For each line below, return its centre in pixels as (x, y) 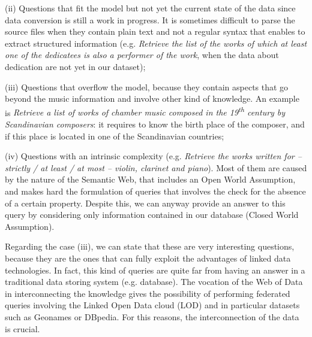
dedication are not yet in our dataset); (75, 66)
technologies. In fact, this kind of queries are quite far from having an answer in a (155, 270)
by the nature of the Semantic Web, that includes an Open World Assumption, (150, 179)
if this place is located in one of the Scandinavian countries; (115, 136)
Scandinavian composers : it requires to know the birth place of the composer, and (155, 124)
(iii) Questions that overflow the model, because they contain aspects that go (147, 86)
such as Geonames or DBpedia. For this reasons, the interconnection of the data (152, 316)
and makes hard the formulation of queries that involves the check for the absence (155, 191)
